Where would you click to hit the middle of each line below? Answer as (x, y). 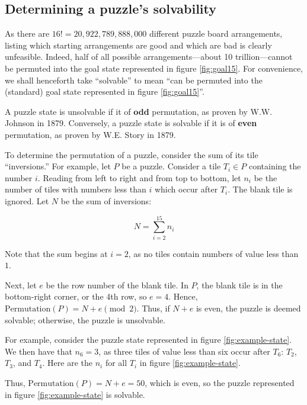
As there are (27, 33)
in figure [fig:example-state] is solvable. (75, 394)
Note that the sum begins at (56, 253)
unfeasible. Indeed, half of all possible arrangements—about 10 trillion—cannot (149, 57)
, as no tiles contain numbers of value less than (213, 253)
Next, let (21, 285)
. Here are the (67, 363)
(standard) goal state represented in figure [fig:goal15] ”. (105, 91)
